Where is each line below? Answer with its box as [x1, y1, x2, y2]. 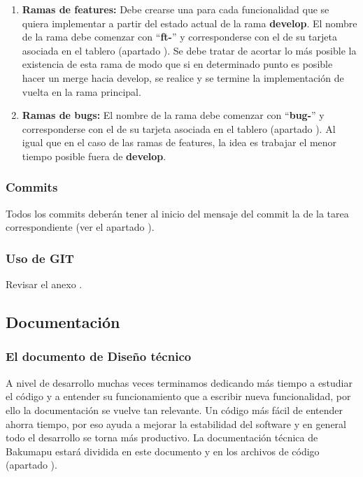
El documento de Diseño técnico [6, 348, 192, 365]
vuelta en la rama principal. [22, 84, 141, 99]
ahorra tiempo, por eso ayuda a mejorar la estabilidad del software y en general [6, 416, 347, 431]
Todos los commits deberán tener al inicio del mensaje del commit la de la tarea [6, 206, 349, 220]
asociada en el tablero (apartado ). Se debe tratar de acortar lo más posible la [22, 43, 357, 57]
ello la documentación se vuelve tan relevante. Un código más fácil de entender [6, 402, 343, 417]
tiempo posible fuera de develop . [22, 148, 166, 163]
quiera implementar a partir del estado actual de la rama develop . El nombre [22, 15, 357, 30]
